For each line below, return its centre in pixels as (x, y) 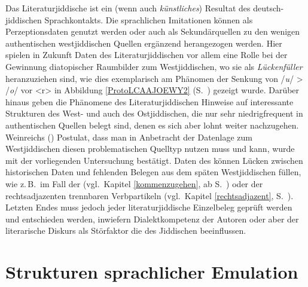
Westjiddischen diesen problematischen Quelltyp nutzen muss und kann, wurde (150, 149)
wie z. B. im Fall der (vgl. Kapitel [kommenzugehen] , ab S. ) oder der (134, 183)
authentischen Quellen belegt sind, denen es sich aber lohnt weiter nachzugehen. (152, 125)
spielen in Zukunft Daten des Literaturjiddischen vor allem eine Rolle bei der (147, 55)
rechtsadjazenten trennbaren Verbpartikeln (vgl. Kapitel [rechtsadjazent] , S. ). (150, 195)
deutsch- (269, 8)
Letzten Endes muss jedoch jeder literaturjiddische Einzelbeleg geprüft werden (149, 207)
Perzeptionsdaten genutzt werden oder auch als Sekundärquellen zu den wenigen (153, 31)
